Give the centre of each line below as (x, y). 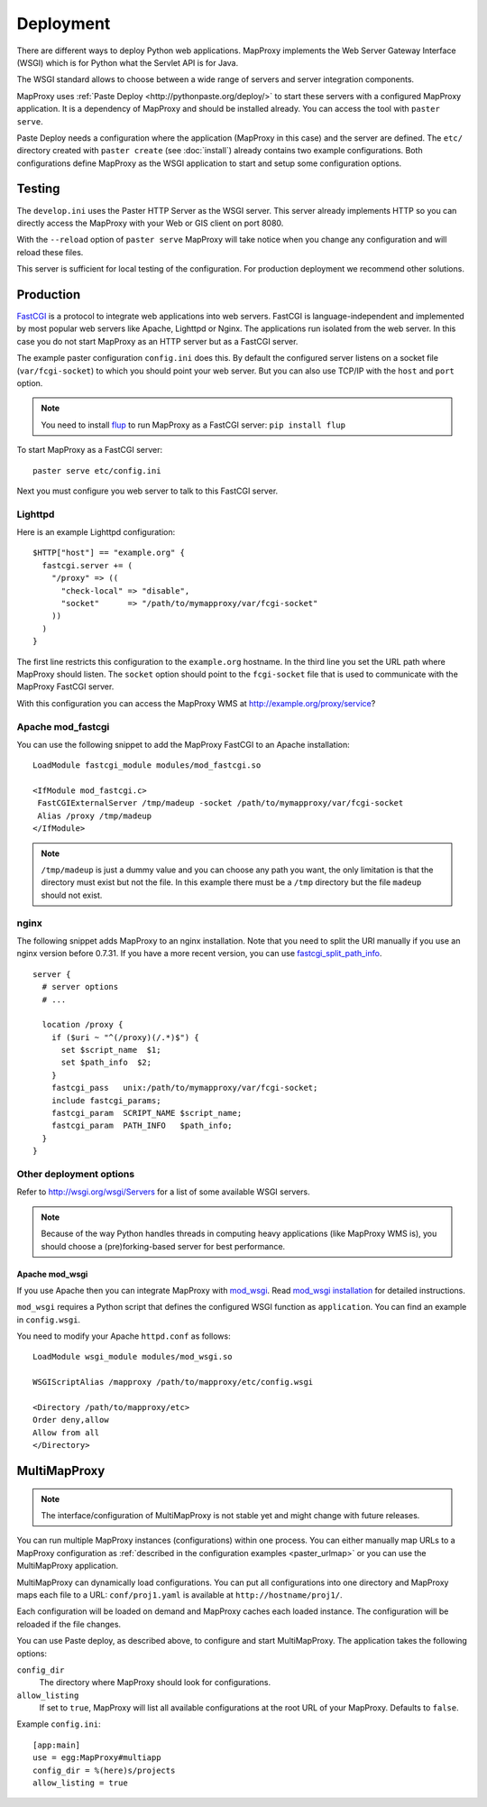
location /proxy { (83, 1025)
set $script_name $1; (111, 1050)
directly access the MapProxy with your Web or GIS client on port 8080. (150, 223)
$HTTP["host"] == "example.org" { (109, 553)
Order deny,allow (71, 1420)
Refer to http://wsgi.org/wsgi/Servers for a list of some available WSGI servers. (163, 1192)
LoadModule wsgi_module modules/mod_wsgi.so (133, 1357)
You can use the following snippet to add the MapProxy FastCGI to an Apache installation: (184, 744)
